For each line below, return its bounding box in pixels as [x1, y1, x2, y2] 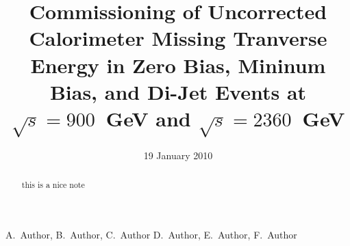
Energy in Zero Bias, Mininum [30, 51, 326, 79]
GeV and [105, 104, 191, 132]
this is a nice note [21, 178, 85, 190]
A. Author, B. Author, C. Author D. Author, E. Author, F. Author [5, 228, 297, 242]
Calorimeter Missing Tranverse [29, 24, 327, 52]
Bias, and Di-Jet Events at [49, 77, 307, 105]
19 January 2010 [143, 148, 213, 163]
